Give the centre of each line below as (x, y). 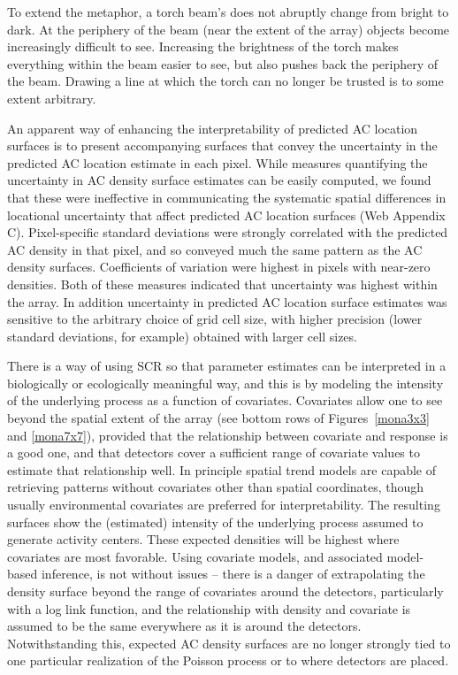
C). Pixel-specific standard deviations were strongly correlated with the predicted (228, 232)
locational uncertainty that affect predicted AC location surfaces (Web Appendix (226, 215)
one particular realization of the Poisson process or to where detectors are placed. (228, 660)
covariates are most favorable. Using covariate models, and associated (195, 556)
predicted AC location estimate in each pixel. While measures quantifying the (218, 162)
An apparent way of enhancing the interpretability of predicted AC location (213, 128)
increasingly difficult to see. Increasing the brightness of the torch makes (203, 46)
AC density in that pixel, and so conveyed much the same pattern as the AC (215, 249)
